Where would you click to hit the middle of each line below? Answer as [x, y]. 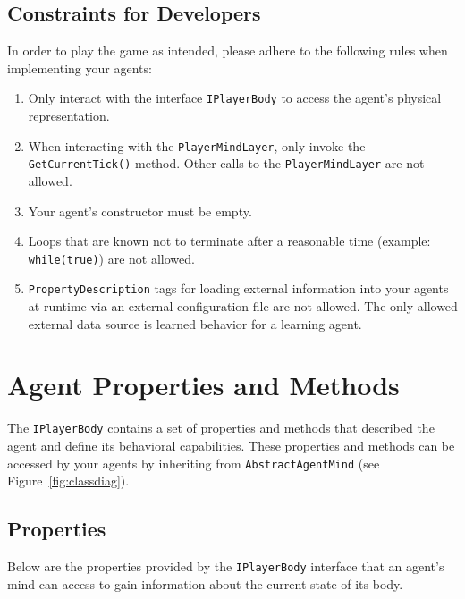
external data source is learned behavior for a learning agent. [195, 323]
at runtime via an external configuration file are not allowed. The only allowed [243, 306]
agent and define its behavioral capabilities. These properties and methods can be [231, 446]
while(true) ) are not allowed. [111, 258]
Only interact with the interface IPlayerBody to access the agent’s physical [235, 98]
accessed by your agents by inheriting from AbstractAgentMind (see [194, 463]
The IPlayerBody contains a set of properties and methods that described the [221, 428]
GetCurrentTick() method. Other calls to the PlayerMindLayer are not [226, 163]
